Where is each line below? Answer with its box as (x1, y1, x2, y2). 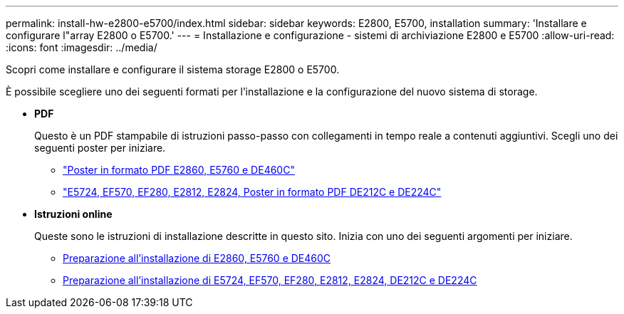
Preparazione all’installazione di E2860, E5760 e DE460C (63, 252, 331, 264)
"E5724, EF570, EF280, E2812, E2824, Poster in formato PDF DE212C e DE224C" (63, 186, 442, 198)
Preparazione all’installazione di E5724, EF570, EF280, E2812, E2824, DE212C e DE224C (63, 274, 477, 286)
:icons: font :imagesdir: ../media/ (6, 41, 157, 53)
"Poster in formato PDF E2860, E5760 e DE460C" (63, 164, 295, 176)
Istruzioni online (34, 208, 113, 220)
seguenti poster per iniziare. (34, 142, 166, 154)
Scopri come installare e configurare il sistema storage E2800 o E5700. (6, 63, 340, 75)
